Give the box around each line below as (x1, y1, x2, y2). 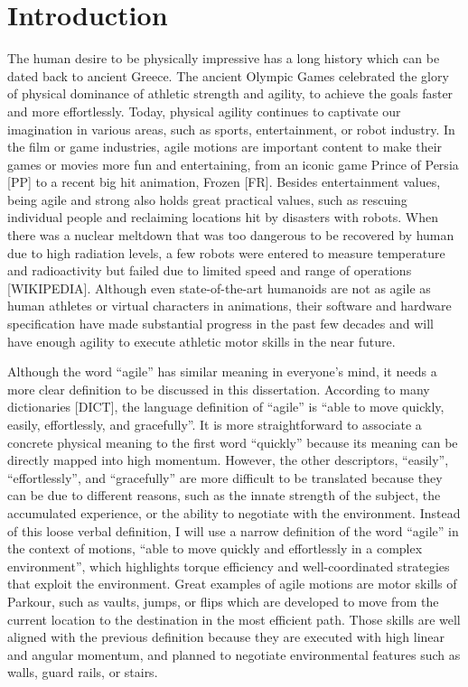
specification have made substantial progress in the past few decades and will (7, 314, 434, 333)
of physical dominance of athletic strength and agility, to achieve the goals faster (7, 84, 454, 103)
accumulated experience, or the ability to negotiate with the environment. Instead (7, 503, 461, 522)
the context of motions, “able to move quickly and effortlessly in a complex (7, 539, 423, 558)
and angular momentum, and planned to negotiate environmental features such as (7, 645, 461, 664)
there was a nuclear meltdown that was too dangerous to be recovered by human (7, 226, 454, 245)
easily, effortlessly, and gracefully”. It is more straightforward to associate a (7, 415, 422, 433)
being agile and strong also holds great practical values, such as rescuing (7, 190, 407, 209)
